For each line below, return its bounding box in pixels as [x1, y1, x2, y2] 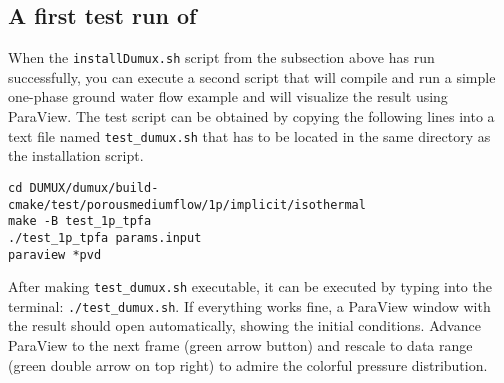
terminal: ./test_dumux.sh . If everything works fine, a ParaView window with [8, 295, 491, 316]
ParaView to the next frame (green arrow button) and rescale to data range [8, 335, 473, 356]
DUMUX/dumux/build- [29, 180, 159, 195]
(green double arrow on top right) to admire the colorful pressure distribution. [8, 354, 488, 375]
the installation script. [8, 145, 144, 166]
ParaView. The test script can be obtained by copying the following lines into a [8, 106, 495, 127]
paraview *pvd [8, 247, 102, 262]
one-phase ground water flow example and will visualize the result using [8, 86, 448, 107]
